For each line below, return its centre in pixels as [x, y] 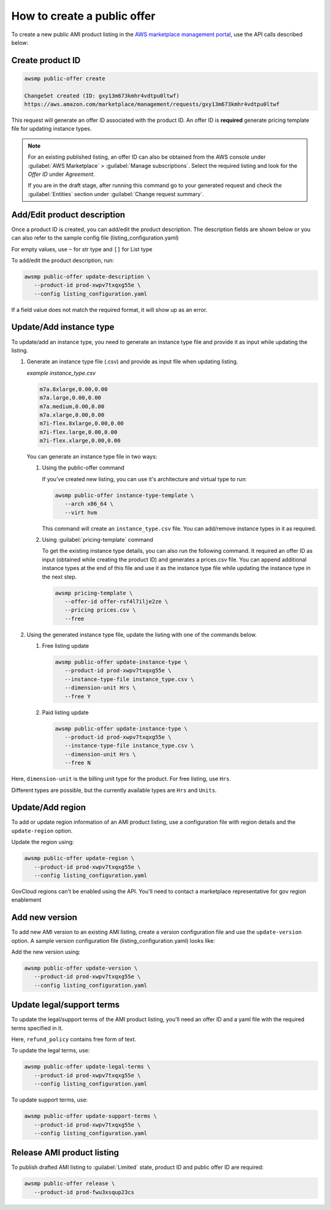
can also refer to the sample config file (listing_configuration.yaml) [95, 238]
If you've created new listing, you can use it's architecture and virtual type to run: [145, 479]
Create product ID [46, 60]
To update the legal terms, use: [51, 1051]
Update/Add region [48, 808]
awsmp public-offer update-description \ [87, 276]
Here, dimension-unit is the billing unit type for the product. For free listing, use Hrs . [121, 779]
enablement [26, 900]
